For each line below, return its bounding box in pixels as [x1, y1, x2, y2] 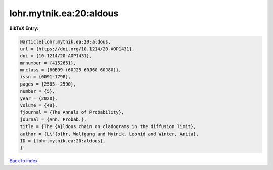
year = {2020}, [20, 95, 58, 101]
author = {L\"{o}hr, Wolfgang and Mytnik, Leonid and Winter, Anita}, [20, 131, 199, 137]
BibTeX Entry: [9, 25, 39, 31]
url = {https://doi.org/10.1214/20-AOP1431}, [20, 46, 135, 52]
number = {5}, [20, 89, 55, 94]
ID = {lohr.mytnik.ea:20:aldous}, [20, 138, 106, 144]
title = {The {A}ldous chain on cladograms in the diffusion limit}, [20, 124, 196, 130]
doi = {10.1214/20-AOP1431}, [20, 53, 93, 59]
